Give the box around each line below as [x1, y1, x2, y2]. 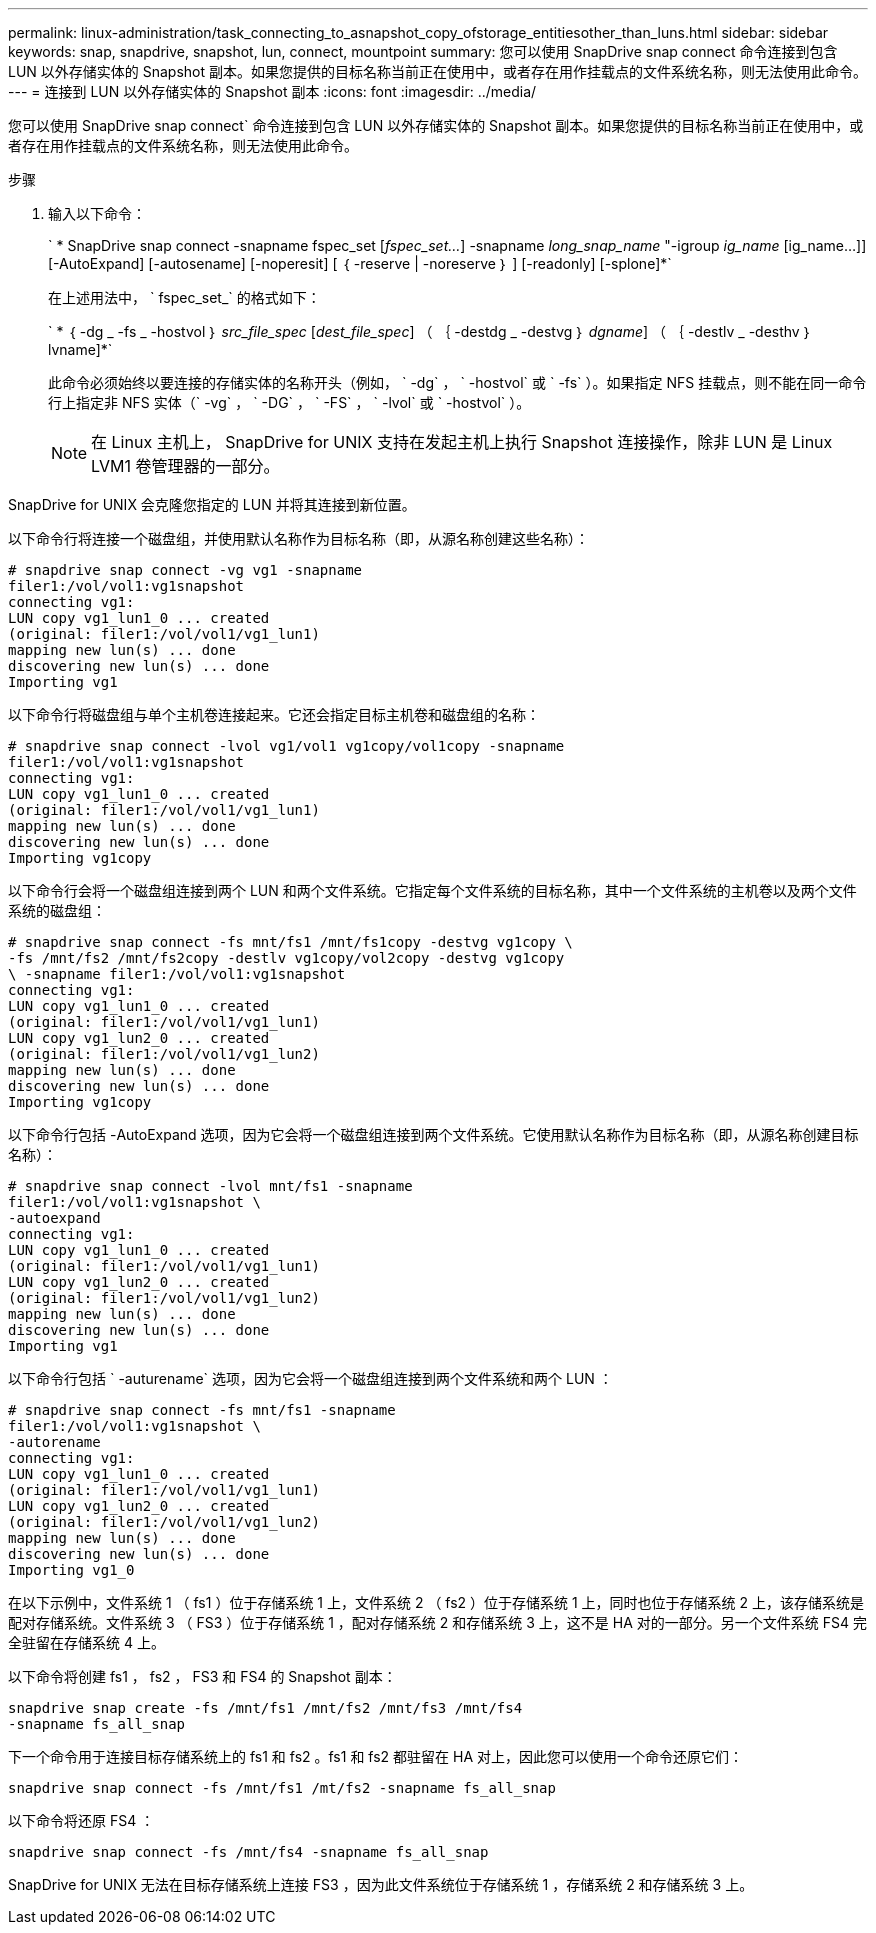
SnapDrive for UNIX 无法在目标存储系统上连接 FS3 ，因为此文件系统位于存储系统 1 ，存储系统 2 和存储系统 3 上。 [8, 1876, 754, 1893]
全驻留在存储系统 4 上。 [8, 1634, 165, 1651]
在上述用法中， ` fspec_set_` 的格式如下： [48, 289, 321, 306]
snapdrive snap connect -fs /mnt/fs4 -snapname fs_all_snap [8, 1844, 489, 1860]
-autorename [8, 1434, 101, 1450]
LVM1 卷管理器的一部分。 [91, 456, 280, 476]
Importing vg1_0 [8, 1562, 135, 1578]
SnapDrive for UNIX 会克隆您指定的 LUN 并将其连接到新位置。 [8, 496, 416, 513]
